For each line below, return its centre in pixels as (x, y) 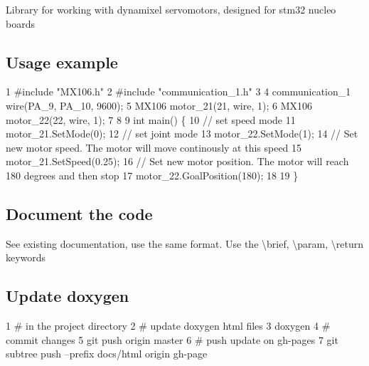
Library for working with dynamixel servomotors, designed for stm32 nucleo (171, 9)
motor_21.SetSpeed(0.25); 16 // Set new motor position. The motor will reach (177, 161)
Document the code (79, 213)
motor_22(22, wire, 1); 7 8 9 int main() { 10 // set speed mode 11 (151, 119)
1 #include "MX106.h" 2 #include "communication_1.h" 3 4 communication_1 (178, 91)
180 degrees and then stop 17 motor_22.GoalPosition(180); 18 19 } (152, 175)
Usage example (62, 62)
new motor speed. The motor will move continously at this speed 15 (154, 147)
